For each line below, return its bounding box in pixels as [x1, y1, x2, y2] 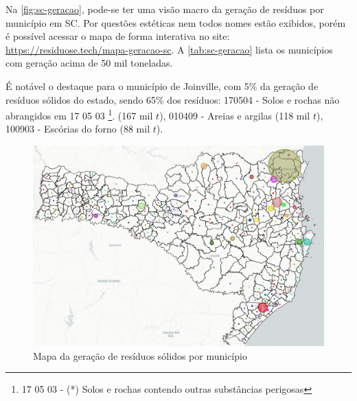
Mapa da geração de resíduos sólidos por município [33, 348, 247, 363]
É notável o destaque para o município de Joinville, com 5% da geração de [5, 78, 319, 93]
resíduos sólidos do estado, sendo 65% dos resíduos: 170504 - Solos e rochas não [5, 92, 340, 106]
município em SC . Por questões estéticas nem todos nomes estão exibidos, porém [5, 15, 346, 30]
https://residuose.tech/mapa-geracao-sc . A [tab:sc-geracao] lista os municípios [5, 42, 333, 56]
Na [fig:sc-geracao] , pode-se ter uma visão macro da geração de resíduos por [5, 2, 324, 16]
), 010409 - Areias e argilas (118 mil [159, 108, 310, 122]
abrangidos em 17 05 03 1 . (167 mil [5, 106, 153, 122]
